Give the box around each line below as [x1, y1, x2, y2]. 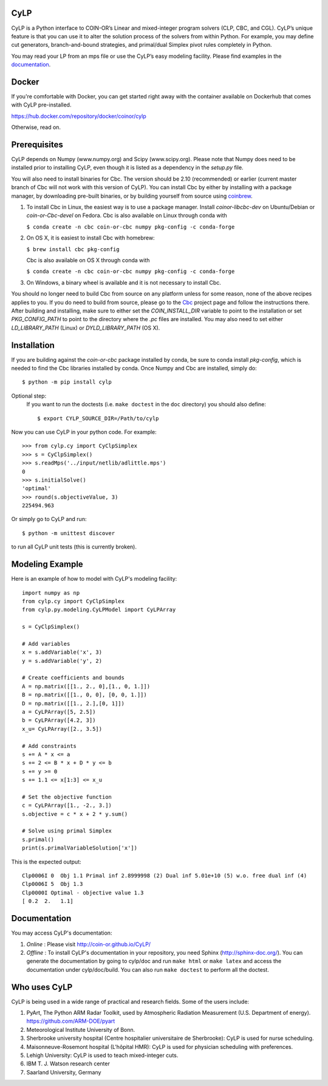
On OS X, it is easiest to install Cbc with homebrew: [26, 234, 155, 241]
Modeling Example [11, 559, 83, 570]
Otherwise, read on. [11, 123, 61, 131]
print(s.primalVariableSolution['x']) [22, 845, 138, 851]
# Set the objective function [22, 794, 112, 800]
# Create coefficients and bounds [22, 674, 125, 681]
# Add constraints [22, 742, 77, 749]
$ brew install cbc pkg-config [26, 246, 120, 252]
